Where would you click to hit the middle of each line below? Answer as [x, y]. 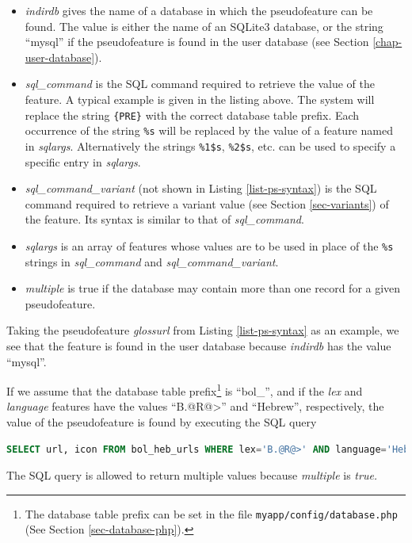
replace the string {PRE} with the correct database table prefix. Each [192, 115]
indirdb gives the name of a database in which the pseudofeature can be [199, 10]
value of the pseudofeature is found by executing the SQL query [162, 421]
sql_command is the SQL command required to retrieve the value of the [200, 84]
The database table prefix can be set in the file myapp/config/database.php [211, 513]
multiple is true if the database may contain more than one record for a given [213, 288]
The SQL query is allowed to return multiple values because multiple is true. [192, 475]
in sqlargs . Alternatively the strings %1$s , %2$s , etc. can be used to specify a [210, 145]
